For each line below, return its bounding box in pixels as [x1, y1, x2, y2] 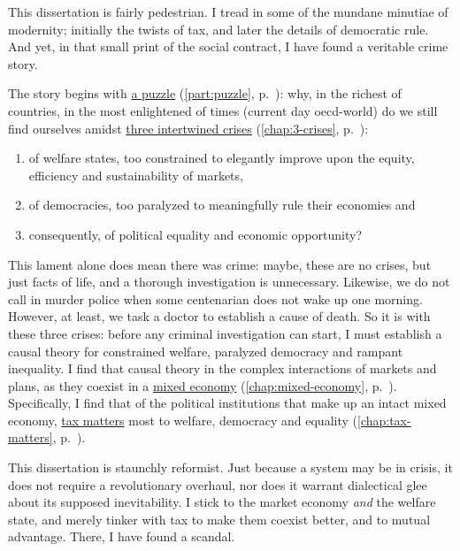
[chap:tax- [356, 410, 411, 429]
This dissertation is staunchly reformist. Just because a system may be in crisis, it [8, 458, 453, 477]
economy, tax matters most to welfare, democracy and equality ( [8, 410, 357, 429]
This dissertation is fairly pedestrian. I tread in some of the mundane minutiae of [8, 3, 448, 20]
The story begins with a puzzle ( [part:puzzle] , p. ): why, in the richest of [8, 84, 402, 103]
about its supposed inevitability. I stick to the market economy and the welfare [8, 493, 436, 511]
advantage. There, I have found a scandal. [8, 527, 235, 546]
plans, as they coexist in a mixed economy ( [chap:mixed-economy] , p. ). [8, 376, 397, 394]
